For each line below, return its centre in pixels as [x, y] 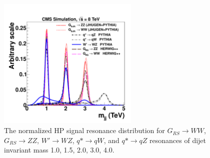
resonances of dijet [178, 140]
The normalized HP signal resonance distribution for [84, 130]
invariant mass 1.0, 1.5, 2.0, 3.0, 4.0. [59, 150]
